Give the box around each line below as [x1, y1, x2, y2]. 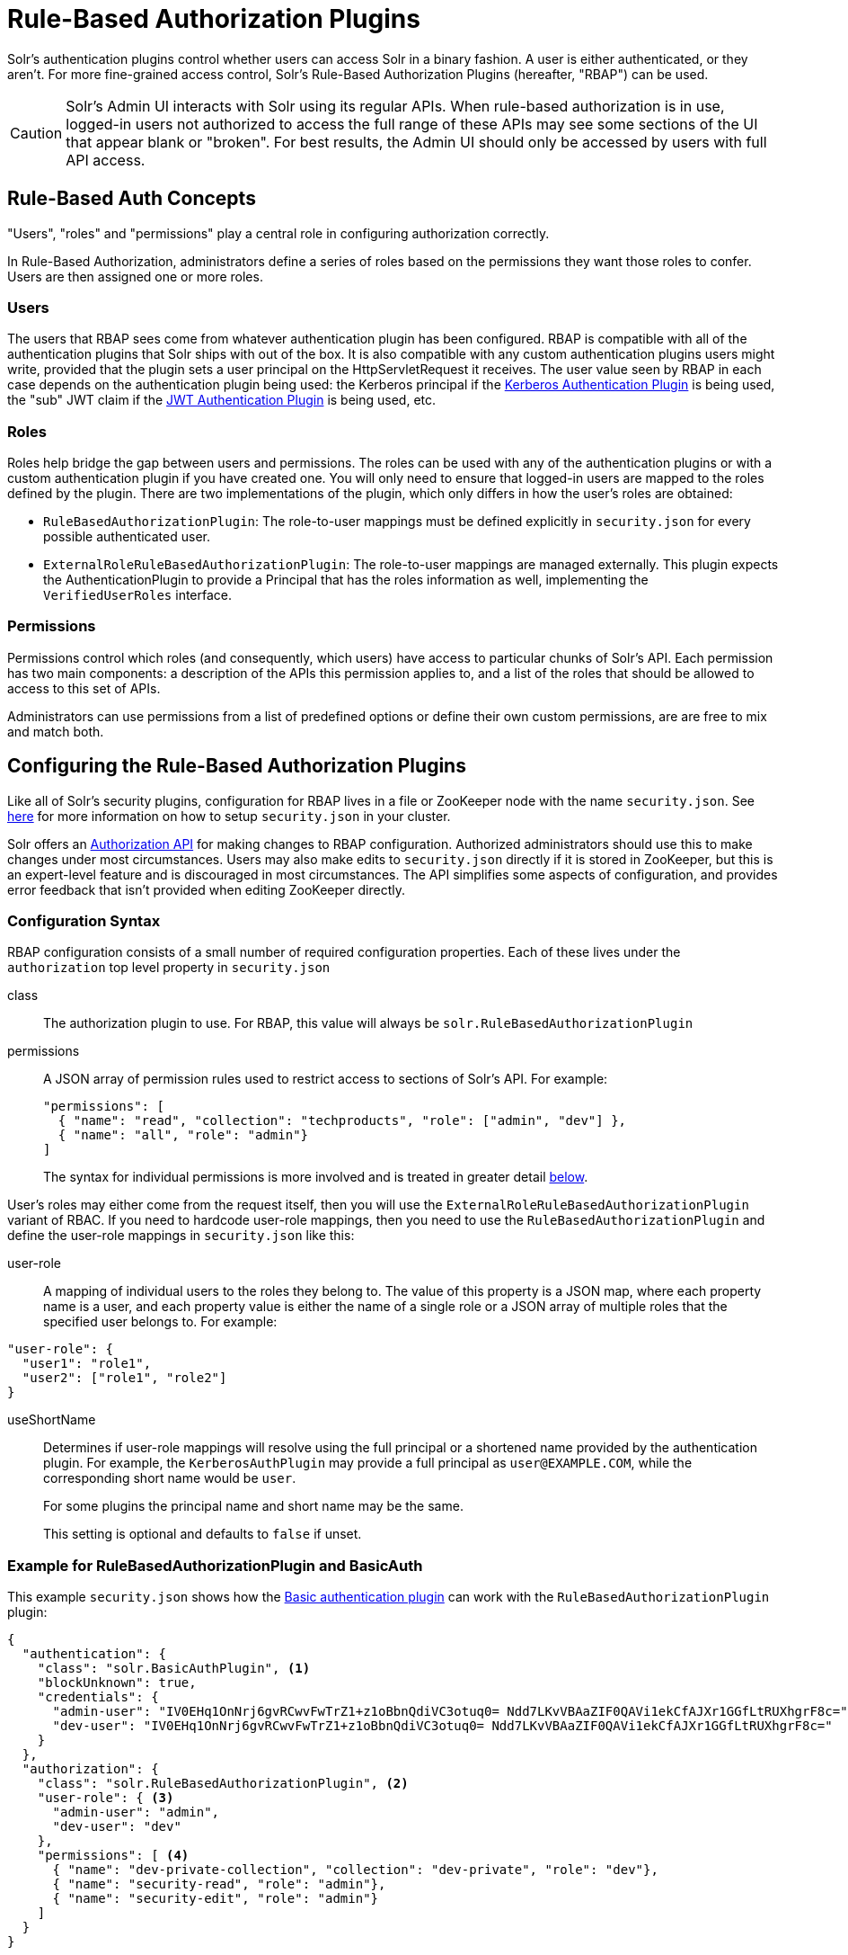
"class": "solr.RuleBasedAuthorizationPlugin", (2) [37, 1776, 409, 1791]
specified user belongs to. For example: [43, 1314, 278, 1330]
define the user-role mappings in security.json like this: [7, 1227, 355, 1244]
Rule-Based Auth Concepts [7, 187, 256, 210]
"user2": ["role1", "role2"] [22, 1370, 227, 1386]
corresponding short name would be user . [43, 1470, 296, 1486]
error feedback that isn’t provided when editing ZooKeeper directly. [7, 881, 405, 897]
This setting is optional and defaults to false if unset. [43, 1526, 362, 1542]
